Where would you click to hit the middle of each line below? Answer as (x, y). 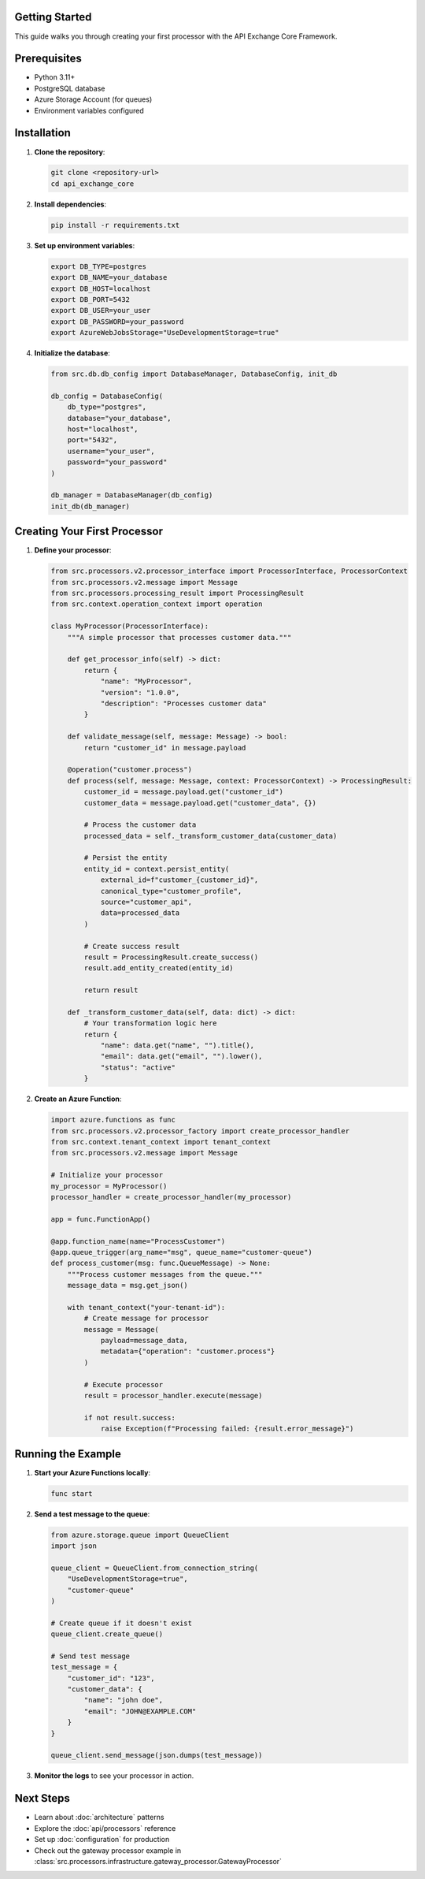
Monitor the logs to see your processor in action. (114, 1776)
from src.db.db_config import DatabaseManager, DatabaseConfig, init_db (194, 374)
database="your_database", (120, 418)
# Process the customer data (140, 825)
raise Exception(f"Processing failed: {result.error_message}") (227, 1429)
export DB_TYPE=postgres (99, 266)
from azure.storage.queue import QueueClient (140, 1535)
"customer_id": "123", (111, 1678)
